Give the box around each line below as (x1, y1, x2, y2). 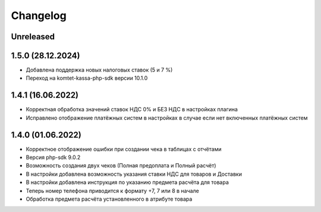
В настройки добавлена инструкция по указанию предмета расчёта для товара (26, 179, 229, 186)
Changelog (11, 9, 67, 22)
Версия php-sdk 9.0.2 (26, 154, 81, 161)
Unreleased (11, 32, 55, 42)
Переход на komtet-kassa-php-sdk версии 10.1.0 (26, 74, 148, 82)
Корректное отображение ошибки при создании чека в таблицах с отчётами (26, 145, 222, 152)
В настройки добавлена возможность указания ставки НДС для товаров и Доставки (26, 170, 242, 177)
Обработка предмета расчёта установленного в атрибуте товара (26, 195, 193, 202)
